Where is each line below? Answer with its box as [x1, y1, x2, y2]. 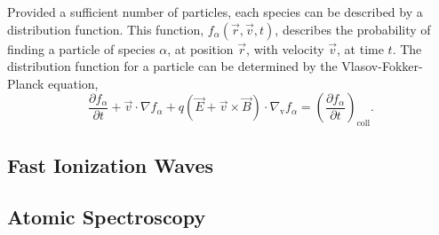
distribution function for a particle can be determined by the [7, 57, 338, 75]
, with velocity [246, 39, 324, 58]
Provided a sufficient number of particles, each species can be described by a [7, 3, 423, 20]
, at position [167, 39, 234, 58]
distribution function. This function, [7, 20, 204, 38]
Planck [7, 74, 44, 92]
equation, [48, 74, 99, 92]
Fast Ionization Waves [7, 151, 214, 178]
